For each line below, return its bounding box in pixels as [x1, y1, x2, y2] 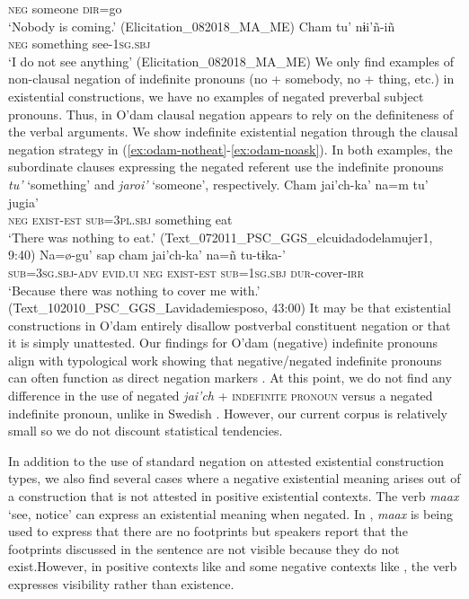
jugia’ [8, 192, 39, 211]
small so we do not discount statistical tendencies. [8, 421, 283, 440]
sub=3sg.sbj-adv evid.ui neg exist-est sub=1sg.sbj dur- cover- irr [8, 262, 365, 281]
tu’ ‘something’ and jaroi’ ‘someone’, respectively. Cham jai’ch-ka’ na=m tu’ [8, 174, 429, 193]
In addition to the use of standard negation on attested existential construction [8, 451, 445, 470]
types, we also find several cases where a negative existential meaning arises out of [8, 469, 461, 488]
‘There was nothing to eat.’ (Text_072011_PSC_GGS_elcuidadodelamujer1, [8, 227, 433, 246]
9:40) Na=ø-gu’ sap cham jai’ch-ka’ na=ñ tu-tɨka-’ [8, 245, 286, 264]
